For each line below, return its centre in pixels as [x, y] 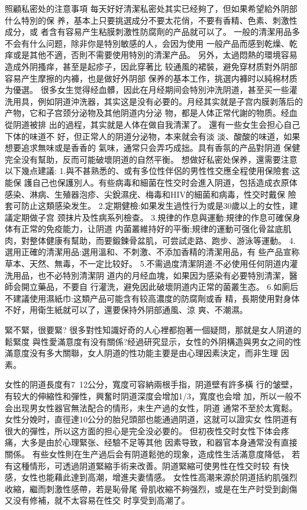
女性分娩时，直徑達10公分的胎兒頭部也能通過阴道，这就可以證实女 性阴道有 [151, 419]
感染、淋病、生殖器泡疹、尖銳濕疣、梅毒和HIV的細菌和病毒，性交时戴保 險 [151, 194]
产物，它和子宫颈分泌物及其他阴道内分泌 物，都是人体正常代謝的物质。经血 [151, 113]
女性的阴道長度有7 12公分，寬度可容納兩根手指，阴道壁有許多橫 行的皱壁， [151, 384]
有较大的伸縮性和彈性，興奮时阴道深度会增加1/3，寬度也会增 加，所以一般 [149, 396]
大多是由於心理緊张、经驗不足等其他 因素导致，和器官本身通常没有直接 [159, 442]
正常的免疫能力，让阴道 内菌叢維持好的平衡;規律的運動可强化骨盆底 [152, 229]
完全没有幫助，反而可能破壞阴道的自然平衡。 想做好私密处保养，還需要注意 [151, 159]
